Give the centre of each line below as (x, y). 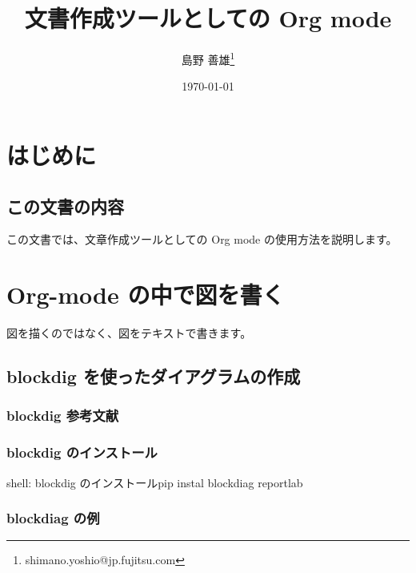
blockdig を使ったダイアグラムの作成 (154, 376)
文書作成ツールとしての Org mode (208, 18)
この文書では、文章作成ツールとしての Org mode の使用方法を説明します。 (202, 239)
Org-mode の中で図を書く (146, 295)
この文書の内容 (65, 206)
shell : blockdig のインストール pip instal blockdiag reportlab (155, 482)
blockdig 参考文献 (63, 416)
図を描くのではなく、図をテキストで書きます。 (129, 333)
